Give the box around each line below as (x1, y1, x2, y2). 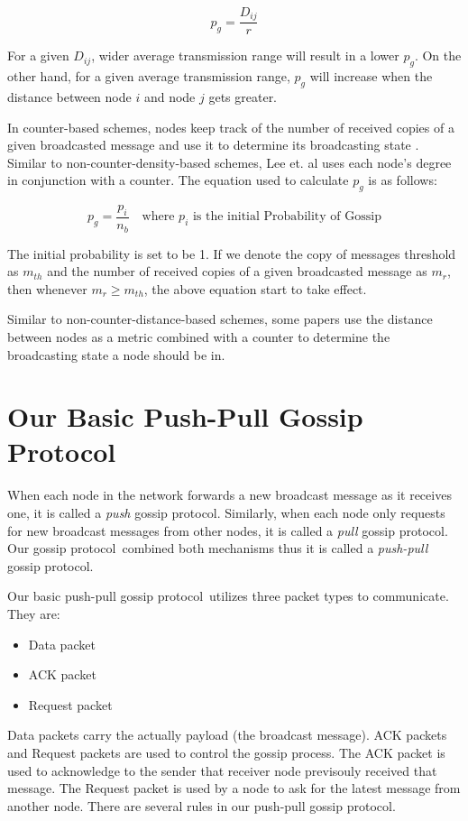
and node (143, 88, 196, 106)
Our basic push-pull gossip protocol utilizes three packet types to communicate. (7, 586, 449, 605)
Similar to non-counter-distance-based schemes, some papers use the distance (7, 309, 433, 328)
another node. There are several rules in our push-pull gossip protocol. (7, 796, 396, 815)
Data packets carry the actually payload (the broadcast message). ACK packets (7, 725, 447, 744)
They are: (7, 604, 60, 623)
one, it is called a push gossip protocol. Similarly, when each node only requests (7, 503, 445, 521)
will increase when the (309, 67, 433, 86)
